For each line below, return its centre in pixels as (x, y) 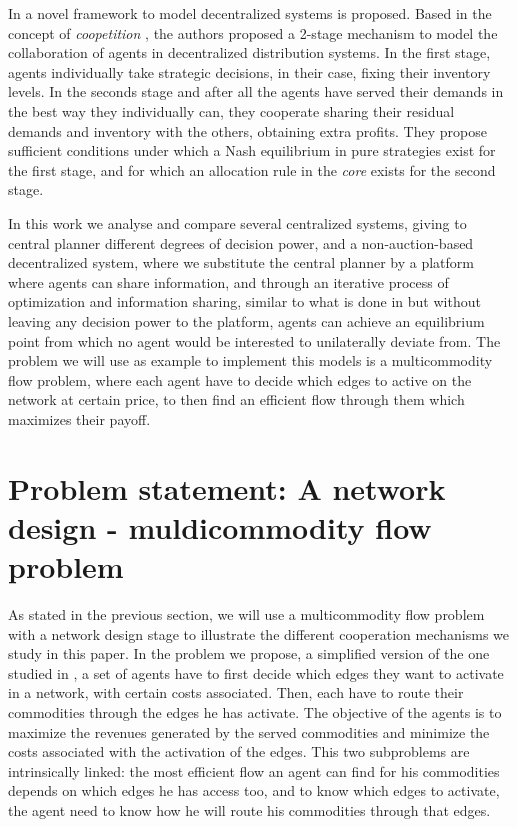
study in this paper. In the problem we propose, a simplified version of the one (249, 653)
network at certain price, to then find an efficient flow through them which (236, 399)
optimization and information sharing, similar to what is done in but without (244, 301)
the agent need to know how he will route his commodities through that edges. (249, 809)
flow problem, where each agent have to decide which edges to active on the (240, 379)
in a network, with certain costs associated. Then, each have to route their (236, 692)
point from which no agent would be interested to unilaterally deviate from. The (254, 340)
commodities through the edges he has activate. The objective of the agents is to (255, 711)
